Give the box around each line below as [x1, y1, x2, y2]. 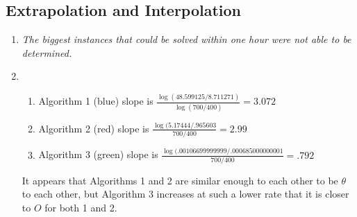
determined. [22, 45, 72, 60]
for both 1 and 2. [44, 200, 117, 215]
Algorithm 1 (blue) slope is [38, 94, 153, 108]
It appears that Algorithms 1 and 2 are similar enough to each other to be [22, 173, 338, 187]
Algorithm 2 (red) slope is [38, 121, 149, 135]
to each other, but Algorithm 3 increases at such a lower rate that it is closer [22, 186, 349, 201]
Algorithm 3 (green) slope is [38, 147, 158, 162]
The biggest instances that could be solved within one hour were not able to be [22, 32, 351, 46]
